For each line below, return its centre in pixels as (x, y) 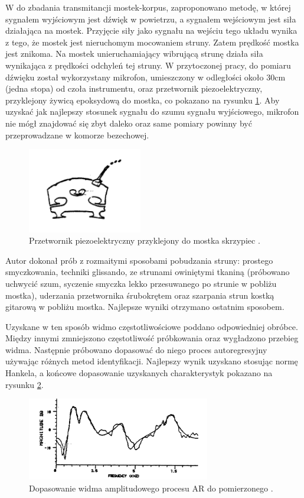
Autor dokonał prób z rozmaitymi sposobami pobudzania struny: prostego (139, 260)
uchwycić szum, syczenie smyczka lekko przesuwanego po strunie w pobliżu (141, 283)
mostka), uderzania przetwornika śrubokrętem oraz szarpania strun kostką (140, 295)
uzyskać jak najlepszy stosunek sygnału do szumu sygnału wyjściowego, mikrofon (152, 111)
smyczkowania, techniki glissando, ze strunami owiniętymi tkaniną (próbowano (148, 272)
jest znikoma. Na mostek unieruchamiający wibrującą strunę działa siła (134, 54)
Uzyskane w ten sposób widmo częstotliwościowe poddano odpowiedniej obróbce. (152, 326)
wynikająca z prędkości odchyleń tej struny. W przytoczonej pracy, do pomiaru (148, 65)
